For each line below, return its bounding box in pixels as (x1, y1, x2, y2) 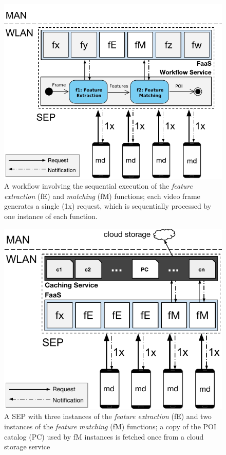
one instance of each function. (4, 211, 98, 222)
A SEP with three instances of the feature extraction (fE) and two (4, 411, 212, 422)
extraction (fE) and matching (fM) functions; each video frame (4, 190, 200, 201)
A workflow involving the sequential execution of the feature (4, 180, 193, 191)
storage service (4, 441, 50, 452)
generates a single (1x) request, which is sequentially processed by (4, 201, 212, 211)
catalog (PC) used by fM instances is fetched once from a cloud (4, 431, 204, 442)
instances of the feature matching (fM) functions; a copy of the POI (4, 421, 217, 432)
